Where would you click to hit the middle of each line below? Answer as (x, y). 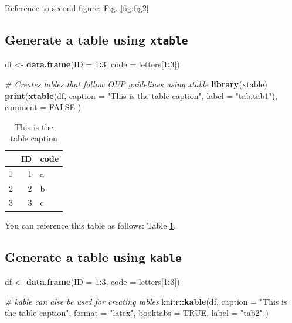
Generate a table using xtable (96, 39)
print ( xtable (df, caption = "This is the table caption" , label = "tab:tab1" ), (141, 95)
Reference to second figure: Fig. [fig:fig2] (77, 8)
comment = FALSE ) (43, 107)
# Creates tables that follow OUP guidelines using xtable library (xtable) (136, 84)
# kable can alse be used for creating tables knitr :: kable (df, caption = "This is (146, 301)
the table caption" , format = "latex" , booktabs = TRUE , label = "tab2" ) (137, 313)
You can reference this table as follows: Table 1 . (90, 225)
